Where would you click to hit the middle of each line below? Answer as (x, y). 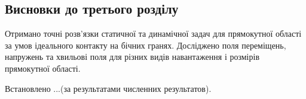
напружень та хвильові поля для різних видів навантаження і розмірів (132, 57)
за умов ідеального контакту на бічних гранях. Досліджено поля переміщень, (146, 45)
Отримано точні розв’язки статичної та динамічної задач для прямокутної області (153, 33)
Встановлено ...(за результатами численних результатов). (108, 88)
